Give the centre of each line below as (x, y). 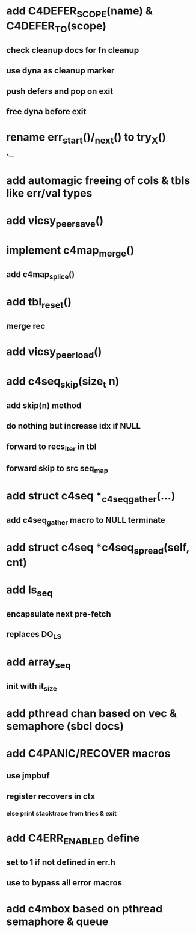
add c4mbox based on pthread (84, 908)
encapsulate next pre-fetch (59, 614)
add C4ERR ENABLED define (73, 839)
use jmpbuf (28, 776)
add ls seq (29, 591)
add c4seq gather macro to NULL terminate (86, 521)
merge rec (26, 326)
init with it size (32, 687)
